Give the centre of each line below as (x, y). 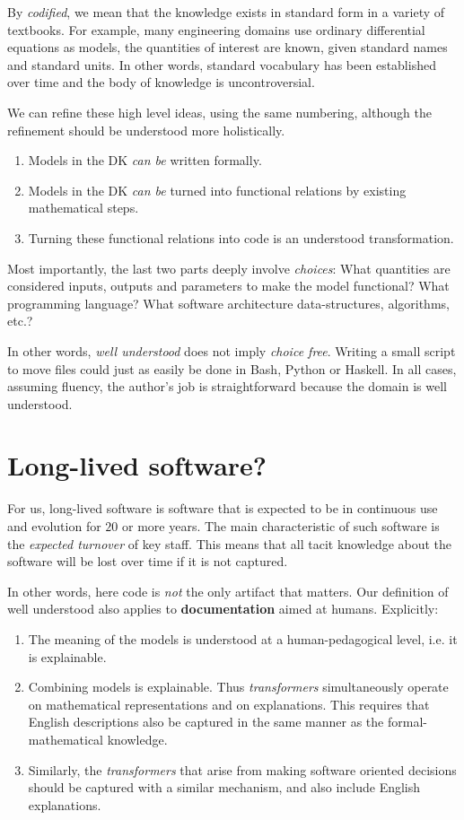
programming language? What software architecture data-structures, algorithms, (228, 303)
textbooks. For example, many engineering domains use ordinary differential (216, 29)
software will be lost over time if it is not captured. (148, 561)
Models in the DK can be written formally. (145, 160)
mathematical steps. (83, 208)
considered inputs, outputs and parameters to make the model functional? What (228, 286)
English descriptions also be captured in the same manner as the (206, 722)
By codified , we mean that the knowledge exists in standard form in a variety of (226, 12)
